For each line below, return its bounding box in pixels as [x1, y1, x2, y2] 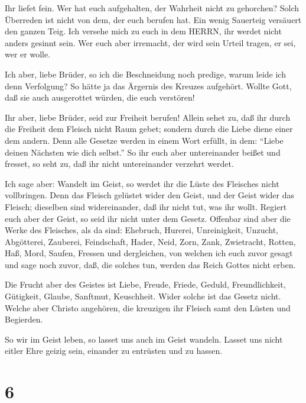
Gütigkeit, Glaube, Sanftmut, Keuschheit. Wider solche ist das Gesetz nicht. [5, 290, 281, 302]
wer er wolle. [5, 48, 51, 60]
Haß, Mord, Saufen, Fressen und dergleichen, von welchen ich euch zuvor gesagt [5, 247, 293, 259]
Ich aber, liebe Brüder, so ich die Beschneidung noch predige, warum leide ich [5, 67, 286, 80]
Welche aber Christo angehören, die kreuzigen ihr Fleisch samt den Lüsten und [5, 301, 291, 314]
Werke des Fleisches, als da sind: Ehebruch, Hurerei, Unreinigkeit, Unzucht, [5, 224, 278, 236]
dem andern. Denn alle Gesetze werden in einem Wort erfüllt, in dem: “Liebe [5, 134, 284, 146]
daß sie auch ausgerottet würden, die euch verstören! [5, 91, 195, 104]
